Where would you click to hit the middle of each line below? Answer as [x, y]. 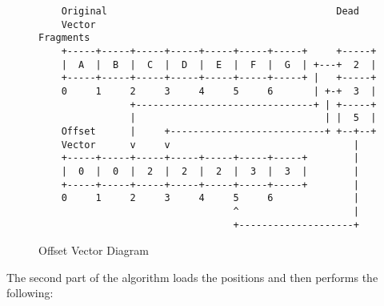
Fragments [64, 38]
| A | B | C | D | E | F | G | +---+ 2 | [219, 64]
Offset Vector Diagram [94, 250]
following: [30, 293]
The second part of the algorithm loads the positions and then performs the [192, 277]
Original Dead [210, 11]
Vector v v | [210, 145]
